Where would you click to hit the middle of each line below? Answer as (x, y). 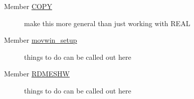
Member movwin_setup (41, 40)
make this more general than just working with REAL (107, 23)
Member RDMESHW (37, 74)
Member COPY (28, 6)
